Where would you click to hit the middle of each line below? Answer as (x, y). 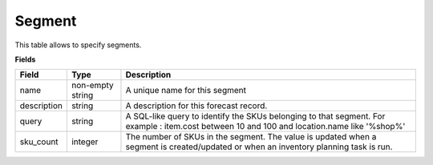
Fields (25, 59)
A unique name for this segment (186, 91)
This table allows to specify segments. (78, 45)
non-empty (92, 86)
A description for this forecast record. (196, 106)
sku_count (39, 142)
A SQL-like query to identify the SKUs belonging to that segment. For (255, 116)
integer (85, 142)
